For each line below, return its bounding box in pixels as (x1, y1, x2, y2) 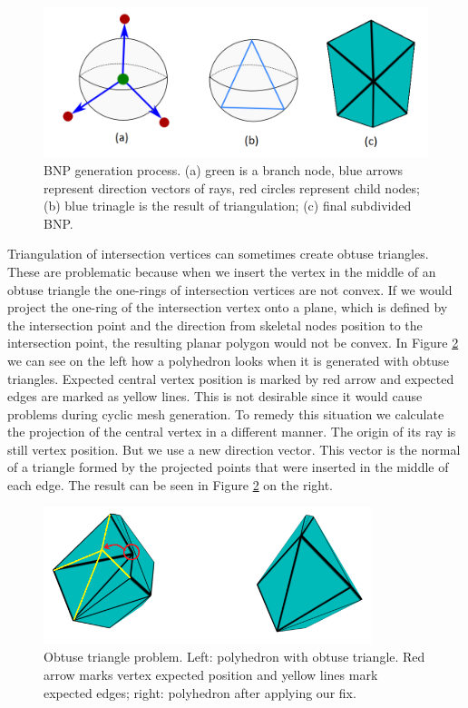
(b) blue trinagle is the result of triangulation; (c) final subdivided (44, 196, 412, 215)
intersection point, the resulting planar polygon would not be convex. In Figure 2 (7, 333, 459, 352)
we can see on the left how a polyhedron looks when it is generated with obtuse (7, 350, 449, 369)
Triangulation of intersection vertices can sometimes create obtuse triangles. (7, 244, 429, 263)
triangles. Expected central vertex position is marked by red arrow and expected (7, 369, 454, 388)
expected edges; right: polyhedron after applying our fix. (44, 683, 356, 702)
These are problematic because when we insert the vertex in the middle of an (7, 261, 436, 280)
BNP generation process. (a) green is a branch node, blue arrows (44, 160, 404, 179)
